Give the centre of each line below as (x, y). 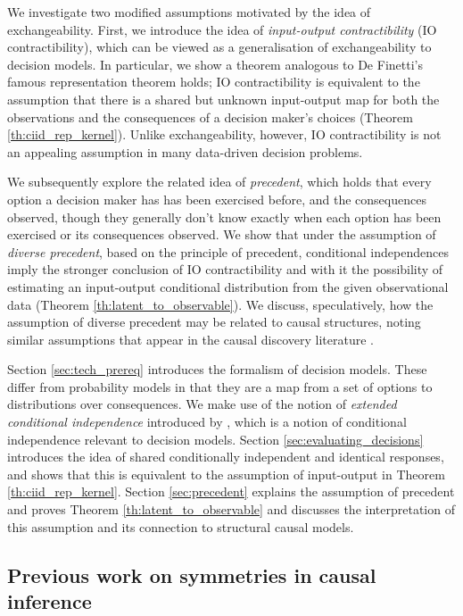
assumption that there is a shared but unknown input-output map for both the (223, 99)
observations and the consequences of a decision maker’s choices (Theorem (210, 117)
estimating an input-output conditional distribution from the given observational (228, 286)
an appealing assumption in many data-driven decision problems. (185, 151)
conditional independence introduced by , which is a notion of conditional (207, 422)
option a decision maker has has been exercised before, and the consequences (217, 199)
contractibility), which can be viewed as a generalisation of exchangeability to (219, 47)
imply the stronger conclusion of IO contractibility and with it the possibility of (225, 269)
